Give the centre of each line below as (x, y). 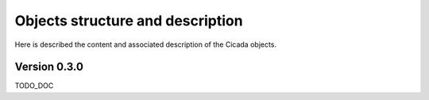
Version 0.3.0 (49, 67)
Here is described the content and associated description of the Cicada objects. (146, 44)
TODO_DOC (34, 86)
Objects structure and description (129, 21)
